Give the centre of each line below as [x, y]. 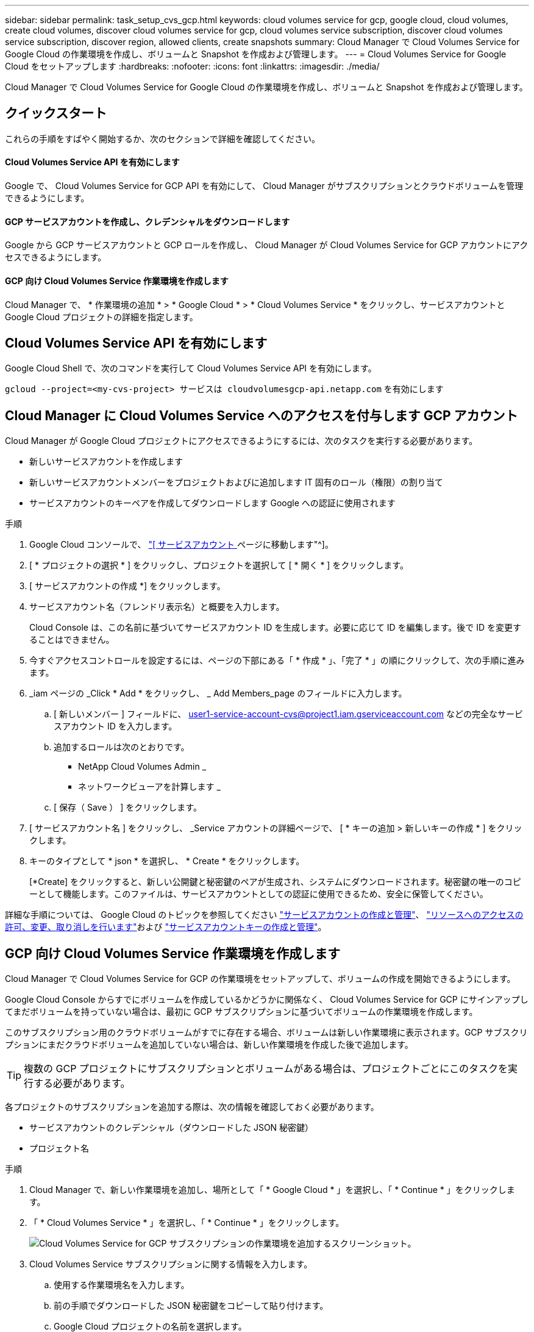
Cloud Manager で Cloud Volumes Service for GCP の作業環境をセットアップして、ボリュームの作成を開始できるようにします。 [260, 979]
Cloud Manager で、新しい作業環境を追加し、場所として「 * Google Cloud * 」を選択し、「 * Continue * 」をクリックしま [272, 1190]
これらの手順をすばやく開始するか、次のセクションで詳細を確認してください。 [162, 138]
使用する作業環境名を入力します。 [122, 1285]
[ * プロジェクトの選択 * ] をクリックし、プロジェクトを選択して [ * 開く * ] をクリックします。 [219, 565]
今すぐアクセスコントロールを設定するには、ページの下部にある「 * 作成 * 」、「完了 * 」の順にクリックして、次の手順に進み [277, 661]
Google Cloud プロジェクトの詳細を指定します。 [101, 317]
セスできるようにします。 [56, 257]
